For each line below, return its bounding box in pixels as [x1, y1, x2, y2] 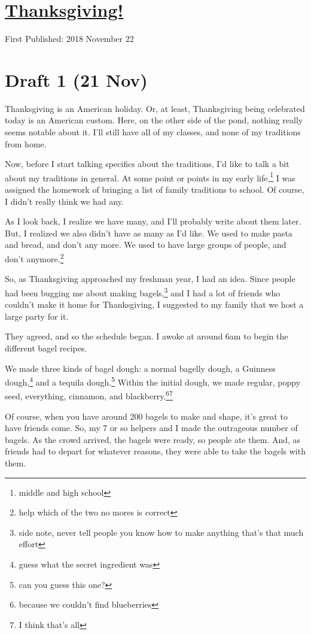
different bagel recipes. [5, 341, 87, 354]
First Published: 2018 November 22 [5, 32, 134, 45]
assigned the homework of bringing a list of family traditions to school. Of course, [5, 183, 304, 196]
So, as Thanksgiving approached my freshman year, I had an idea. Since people [5, 272, 295, 285]
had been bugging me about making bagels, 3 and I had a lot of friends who [5, 284, 280, 299]
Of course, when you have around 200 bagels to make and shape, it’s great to [5, 409, 288, 422]
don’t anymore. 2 [5, 251, 64, 265]
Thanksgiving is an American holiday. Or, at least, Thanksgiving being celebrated [5, 102, 305, 114]
